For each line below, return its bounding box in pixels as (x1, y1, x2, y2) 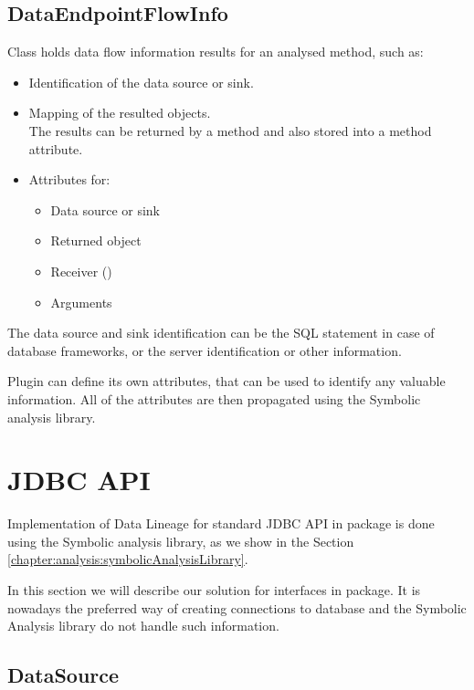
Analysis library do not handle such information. (7, 616, 279, 635)
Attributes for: (28, 170, 111, 189)
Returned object (50, 231, 142, 250)
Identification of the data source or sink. (28, 72, 254, 91)
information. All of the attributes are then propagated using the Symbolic (7, 389, 421, 408)
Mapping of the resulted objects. (28, 103, 211, 122)
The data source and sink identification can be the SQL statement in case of (7, 323, 435, 342)
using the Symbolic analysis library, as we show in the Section (7, 531, 354, 550)
